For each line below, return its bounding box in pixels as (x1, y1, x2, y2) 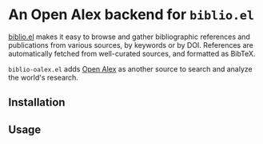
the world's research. (8, 72, 78, 82)
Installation (8, 95, 66, 109)
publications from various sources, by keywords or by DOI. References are (8, 40, 253, 49)
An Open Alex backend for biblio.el (8, 6, 254, 24)
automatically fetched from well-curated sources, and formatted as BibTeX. (8, 49, 256, 58)
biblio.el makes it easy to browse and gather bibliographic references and (8, 32, 250, 41)
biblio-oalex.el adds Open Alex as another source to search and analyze (8, 64, 253, 73)
